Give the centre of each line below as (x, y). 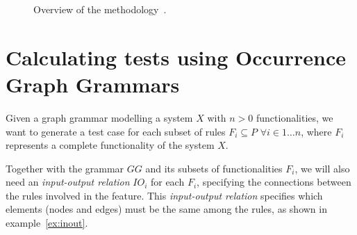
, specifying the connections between (274, 182)
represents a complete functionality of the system (110, 145)
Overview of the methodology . (100, 9)
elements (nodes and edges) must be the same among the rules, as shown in (166, 209)
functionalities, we (295, 117)
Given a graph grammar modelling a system (99, 117)
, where (316, 131)
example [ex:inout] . (47, 223)
